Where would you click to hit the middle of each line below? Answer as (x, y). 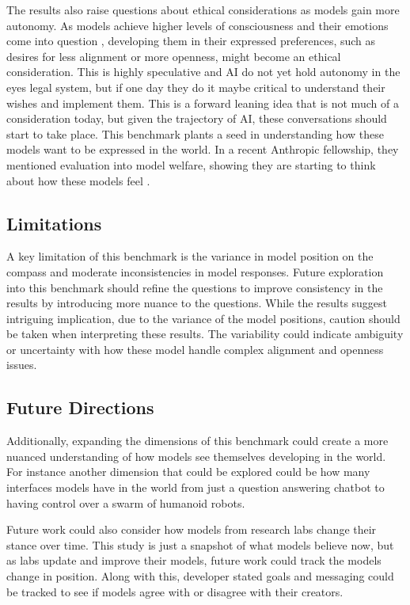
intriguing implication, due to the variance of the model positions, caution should (203, 318)
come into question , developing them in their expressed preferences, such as (191, 41)
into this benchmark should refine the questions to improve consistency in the (195, 287)
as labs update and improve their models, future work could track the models (194, 560)
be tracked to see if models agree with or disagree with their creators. (175, 591)
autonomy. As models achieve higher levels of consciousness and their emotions (197, 25)
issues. (22, 365)
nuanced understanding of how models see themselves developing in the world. (196, 456)
